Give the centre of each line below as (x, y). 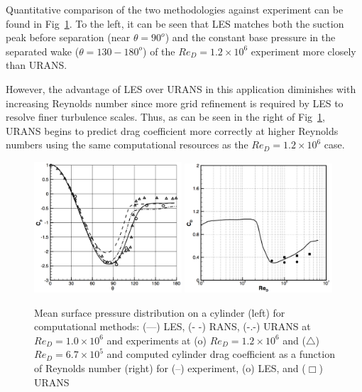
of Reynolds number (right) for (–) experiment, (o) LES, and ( (170, 367)
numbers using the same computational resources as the (127, 145)
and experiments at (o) (157, 340)
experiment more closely (303, 51)
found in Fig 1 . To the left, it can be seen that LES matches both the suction (175, 23)
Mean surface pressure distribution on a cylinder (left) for (160, 312)
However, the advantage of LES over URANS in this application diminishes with (181, 88)
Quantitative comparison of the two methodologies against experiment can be (175, 9)
